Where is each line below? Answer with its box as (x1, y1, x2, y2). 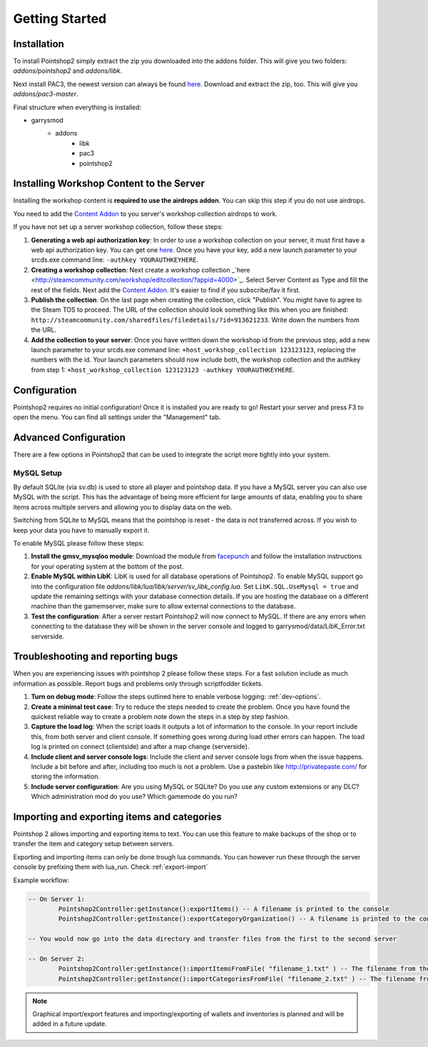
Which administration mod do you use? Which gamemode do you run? (31, 792, 238, 801)
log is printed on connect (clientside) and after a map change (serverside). (31, 742, 250, 751)
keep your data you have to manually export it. (13, 526, 150, 534)
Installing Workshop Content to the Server (13, 178, 205, 190)
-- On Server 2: (28, 954, 86, 963)
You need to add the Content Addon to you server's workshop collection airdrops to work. (13, 209, 278, 218)
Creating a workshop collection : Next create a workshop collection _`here (31, 265, 250, 274)
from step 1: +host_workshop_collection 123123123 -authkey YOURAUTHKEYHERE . (31, 365, 295, 374)
